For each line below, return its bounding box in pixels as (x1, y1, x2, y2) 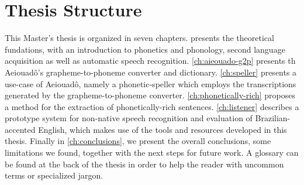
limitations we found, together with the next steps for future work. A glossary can (5, 146, 299, 159)
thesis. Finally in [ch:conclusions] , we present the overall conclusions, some (5, 135, 271, 147)
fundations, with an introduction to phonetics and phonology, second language (5, 43, 285, 55)
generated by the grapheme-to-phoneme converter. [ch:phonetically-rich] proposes (5, 89, 296, 101)
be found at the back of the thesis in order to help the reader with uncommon (5, 157, 284, 170)
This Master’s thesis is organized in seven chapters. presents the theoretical (5, 32, 274, 44)
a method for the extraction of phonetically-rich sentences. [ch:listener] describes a (5, 100, 299, 112)
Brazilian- (255, 112, 291, 124)
